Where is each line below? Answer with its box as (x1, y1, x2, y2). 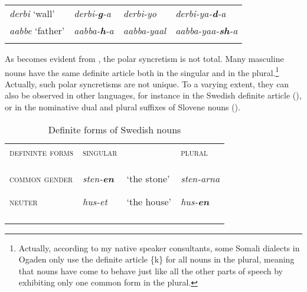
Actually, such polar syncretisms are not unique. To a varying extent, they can (5, 77, 289, 90)
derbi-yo (123, 6, 157, 20)
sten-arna (181, 171, 220, 185)
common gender (9, 171, 73, 185)
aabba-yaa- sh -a (175, 24, 238, 37)
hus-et (83, 194, 107, 208)
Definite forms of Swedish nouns (48, 122, 181, 136)
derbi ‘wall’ (9, 6, 55, 20)
